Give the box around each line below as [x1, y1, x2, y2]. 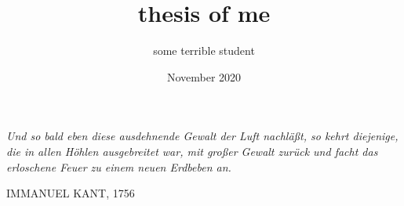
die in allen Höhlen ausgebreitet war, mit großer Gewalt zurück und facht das [6, 143, 378, 159]
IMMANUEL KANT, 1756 [6, 185, 135, 201]
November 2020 [166, 68, 242, 85]
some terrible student [153, 42, 255, 59]
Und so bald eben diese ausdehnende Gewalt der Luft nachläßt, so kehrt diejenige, [6, 128, 399, 144]
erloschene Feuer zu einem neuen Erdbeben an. [6, 158, 231, 175]
